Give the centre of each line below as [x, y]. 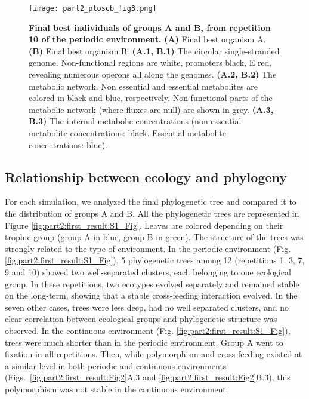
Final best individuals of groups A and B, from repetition [150, 27]
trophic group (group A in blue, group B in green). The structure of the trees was [154, 237]
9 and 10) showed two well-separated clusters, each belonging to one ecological [148, 271]
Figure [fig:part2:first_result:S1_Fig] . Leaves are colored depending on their [144, 225]
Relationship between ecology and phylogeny [146, 177]
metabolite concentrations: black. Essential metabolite [128, 133]
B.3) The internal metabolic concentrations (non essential [135, 121]
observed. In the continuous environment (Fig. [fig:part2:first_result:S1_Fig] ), [148, 330]
